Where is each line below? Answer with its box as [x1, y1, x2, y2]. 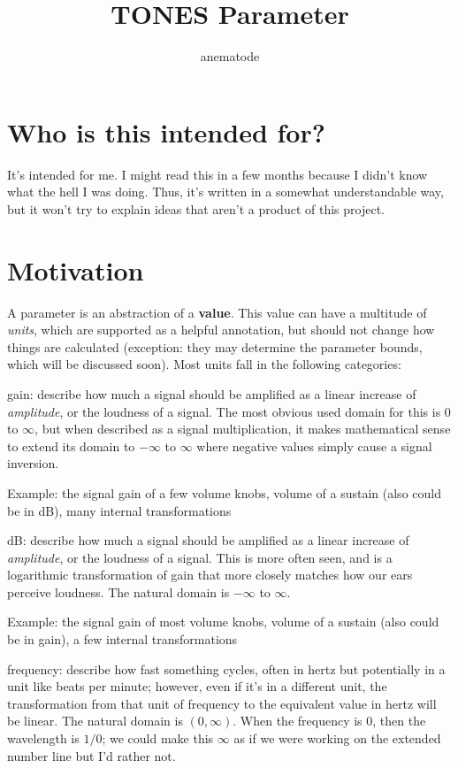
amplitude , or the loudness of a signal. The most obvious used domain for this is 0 [7, 402, 451, 420]
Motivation [7, 251, 144, 288]
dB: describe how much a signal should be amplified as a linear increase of [7, 531, 409, 549]
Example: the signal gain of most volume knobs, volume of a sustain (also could [7, 612, 439, 631]
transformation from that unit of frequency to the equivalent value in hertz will [7, 694, 437, 712]
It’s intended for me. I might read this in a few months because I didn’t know [7, 165, 428, 183]
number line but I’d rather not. [7, 746, 176, 764]
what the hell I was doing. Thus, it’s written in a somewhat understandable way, [7, 182, 444, 201]
